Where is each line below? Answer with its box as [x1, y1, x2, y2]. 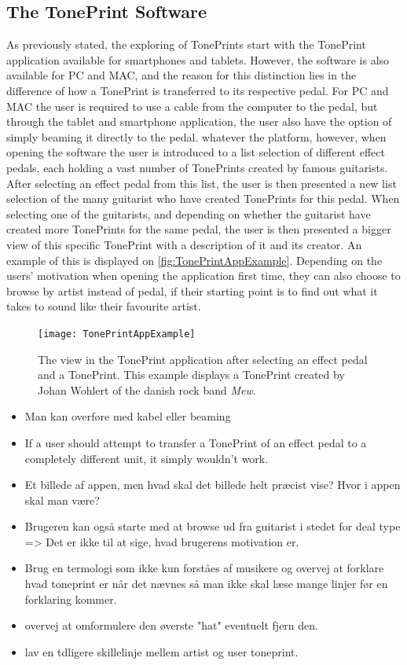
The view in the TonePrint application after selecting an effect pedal [38, 351, 368, 367]
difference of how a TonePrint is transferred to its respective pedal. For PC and [6, 82, 389, 98]
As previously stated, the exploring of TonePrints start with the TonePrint [6, 36, 366, 53]
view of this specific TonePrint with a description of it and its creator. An [6, 236, 362, 252]
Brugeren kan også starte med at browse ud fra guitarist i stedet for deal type [24, 518, 401, 535]
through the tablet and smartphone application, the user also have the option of [6, 113, 392, 130]
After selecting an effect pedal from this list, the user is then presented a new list [6, 175, 397, 191]
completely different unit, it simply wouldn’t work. [24, 450, 269, 466]
